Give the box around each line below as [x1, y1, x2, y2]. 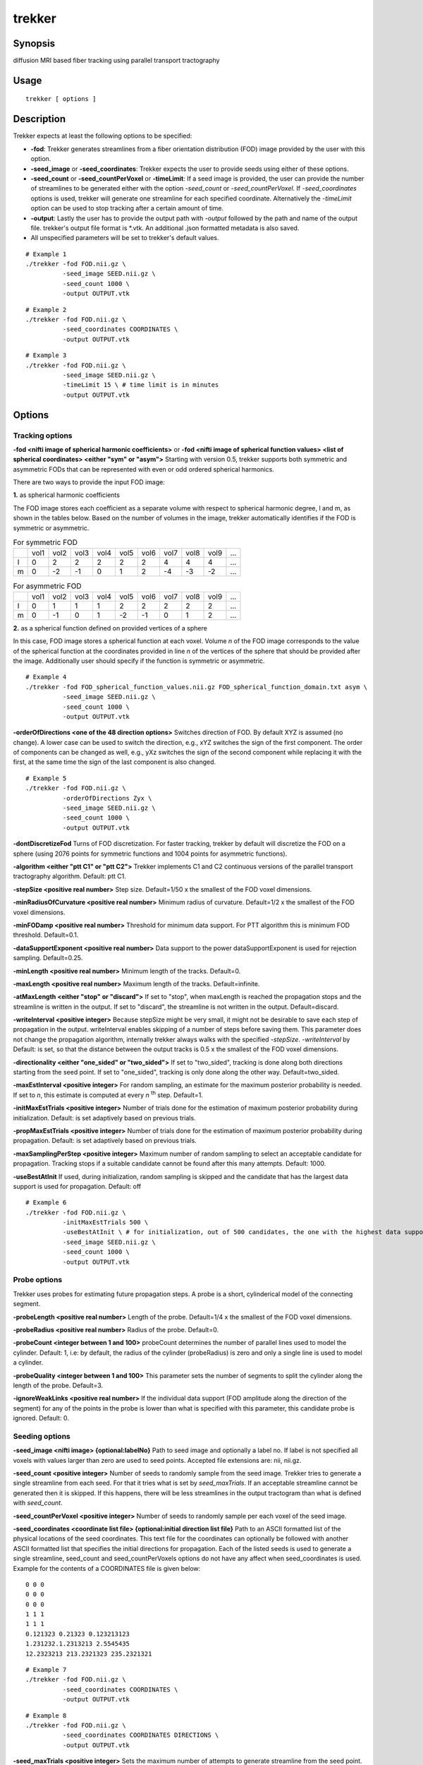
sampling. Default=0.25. [13, 954, 83, 962]
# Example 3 [25, 352, 67, 359]
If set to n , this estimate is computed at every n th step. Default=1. [13, 1089, 204, 1099]
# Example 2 [25, 306, 67, 313]
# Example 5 [25, 774, 67, 782]
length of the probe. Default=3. [13, 1381, 104, 1389]
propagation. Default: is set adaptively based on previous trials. [13, 1137, 197, 1145]
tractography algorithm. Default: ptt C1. [13, 872, 126, 880]
